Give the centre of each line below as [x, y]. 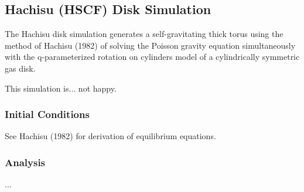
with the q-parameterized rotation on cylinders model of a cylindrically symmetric [152, 57]
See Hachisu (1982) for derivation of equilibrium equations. [110, 136]
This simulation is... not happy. [61, 88]
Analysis [25, 162]
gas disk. [20, 68]
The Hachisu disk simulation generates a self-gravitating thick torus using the [144, 34]
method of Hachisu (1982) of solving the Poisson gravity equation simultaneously [150, 45]
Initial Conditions [47, 114]
